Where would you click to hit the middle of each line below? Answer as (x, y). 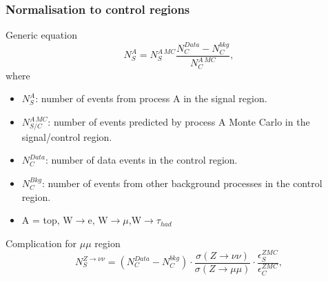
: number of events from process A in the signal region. (151, 98)
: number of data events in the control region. (141, 160)
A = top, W (47, 220)
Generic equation (41, 35)
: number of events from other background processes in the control (182, 183)
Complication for (41, 243)
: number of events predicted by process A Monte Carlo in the (179, 122)
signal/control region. (67, 136)
